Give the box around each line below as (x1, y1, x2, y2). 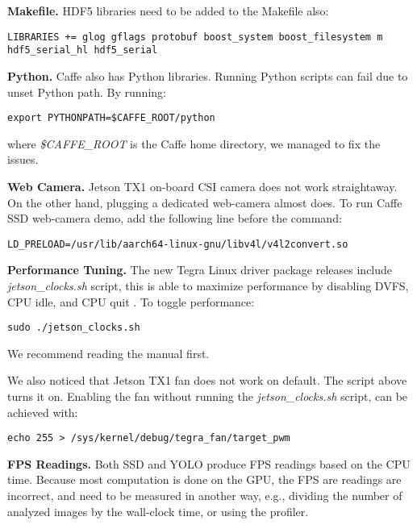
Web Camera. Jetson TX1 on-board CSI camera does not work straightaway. (7, 177, 398, 194)
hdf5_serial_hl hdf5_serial (7, 44, 158, 56)
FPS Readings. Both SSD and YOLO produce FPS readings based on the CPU (7, 455, 411, 472)
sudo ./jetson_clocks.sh (7, 322, 140, 334)
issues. (7, 151, 39, 168)
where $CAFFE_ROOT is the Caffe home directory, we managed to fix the (7, 135, 381, 152)
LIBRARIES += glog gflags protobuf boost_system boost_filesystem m (7, 31, 383, 43)
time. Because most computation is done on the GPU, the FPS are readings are (7, 471, 402, 488)
